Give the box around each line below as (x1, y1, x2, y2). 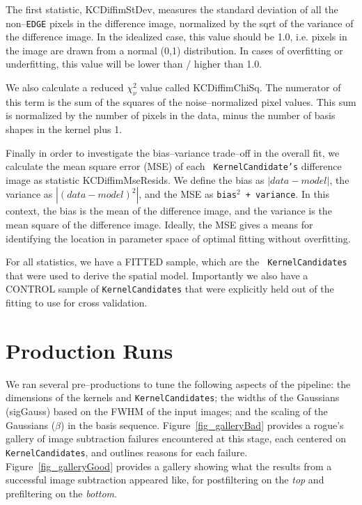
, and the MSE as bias (139, 187, 237, 201)
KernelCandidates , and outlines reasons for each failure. (6, 444, 248, 459)
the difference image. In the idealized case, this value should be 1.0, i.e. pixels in (6, 29, 347, 44)
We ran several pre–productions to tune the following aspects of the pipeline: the (6, 376, 351, 391)
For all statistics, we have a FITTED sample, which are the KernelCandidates (6, 254, 347, 269)
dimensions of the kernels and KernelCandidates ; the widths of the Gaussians (6, 390, 340, 405)
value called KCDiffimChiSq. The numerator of (140, 80, 341, 95)
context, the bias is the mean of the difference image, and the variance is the (6, 203, 332, 218)
